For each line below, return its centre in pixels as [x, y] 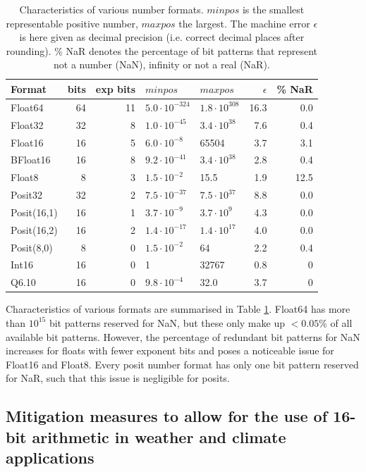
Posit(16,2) [34, 229]
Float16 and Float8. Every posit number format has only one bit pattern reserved [182, 364]
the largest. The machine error [244, 23]
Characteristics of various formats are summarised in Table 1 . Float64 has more [178, 309]
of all [341, 322]
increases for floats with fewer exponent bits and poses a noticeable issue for [170, 350]
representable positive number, [72, 23]
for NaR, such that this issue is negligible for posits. [118, 378]
